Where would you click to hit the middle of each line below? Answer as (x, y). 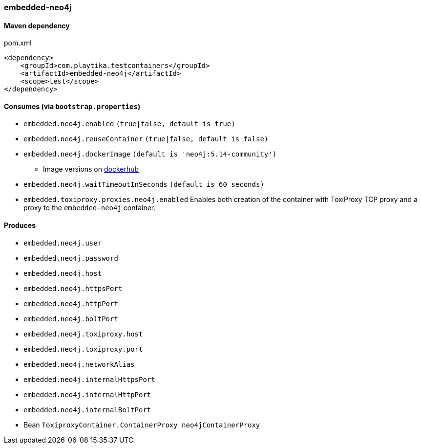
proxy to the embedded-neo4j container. (90, 208)
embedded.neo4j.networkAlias (79, 364)
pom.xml (18, 43)
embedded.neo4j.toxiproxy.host (83, 334)
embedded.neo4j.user (63, 243)
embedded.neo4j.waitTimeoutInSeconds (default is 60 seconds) (144, 185)
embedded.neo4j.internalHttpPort (87, 394)
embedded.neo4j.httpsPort (73, 288)
